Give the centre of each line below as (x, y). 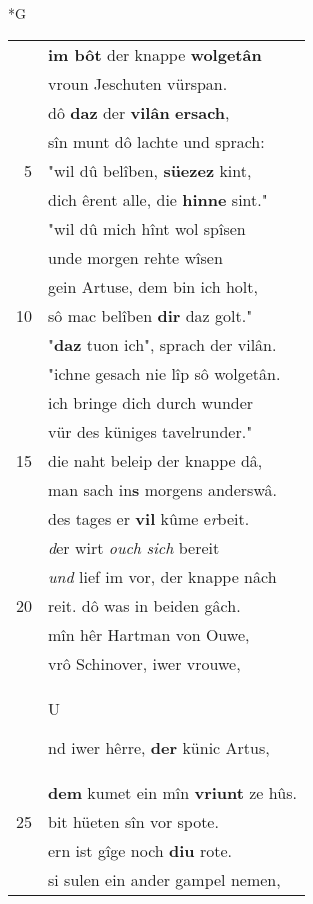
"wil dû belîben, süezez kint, (150, 170)
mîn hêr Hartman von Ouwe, (149, 634)
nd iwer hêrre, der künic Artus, (159, 747)
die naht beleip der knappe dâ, (155, 460)
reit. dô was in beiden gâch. (144, 605)
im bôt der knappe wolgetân (155, 54)
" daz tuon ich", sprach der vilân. (162, 344)
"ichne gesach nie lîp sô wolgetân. (164, 373)
